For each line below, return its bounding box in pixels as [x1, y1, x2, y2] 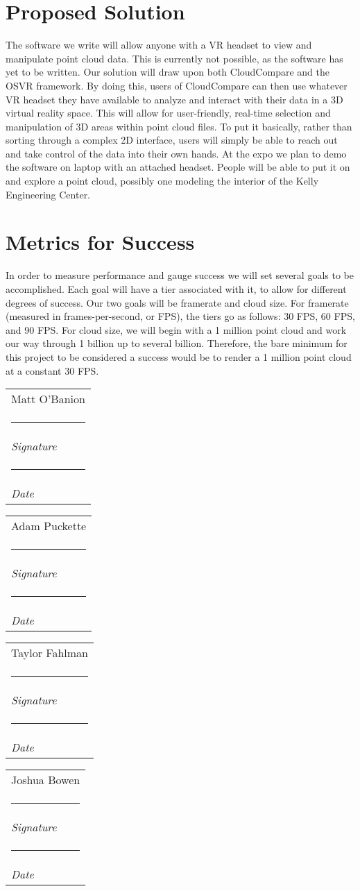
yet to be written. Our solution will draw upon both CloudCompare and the [6, 65, 329, 79]
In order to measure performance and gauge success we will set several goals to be [6, 268, 354, 282]
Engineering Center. [6, 187, 91, 201]
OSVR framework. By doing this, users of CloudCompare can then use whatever [6, 78, 348, 92]
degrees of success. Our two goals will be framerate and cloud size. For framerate [6, 295, 349, 309]
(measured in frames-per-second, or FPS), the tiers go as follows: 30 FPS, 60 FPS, [6, 309, 355, 323]
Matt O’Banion [11, 391, 85, 407]
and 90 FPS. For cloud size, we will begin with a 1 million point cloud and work [6, 322, 347, 337]
